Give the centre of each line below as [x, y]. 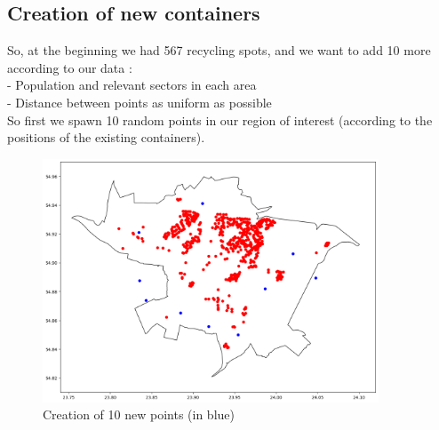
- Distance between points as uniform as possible [140, 102]
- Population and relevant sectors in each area [132, 85]
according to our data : [70, 67]
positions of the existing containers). [106, 137]
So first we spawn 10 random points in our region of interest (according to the [220, 119]
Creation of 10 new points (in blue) [139, 414]
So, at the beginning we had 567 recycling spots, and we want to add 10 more [219, 50]
